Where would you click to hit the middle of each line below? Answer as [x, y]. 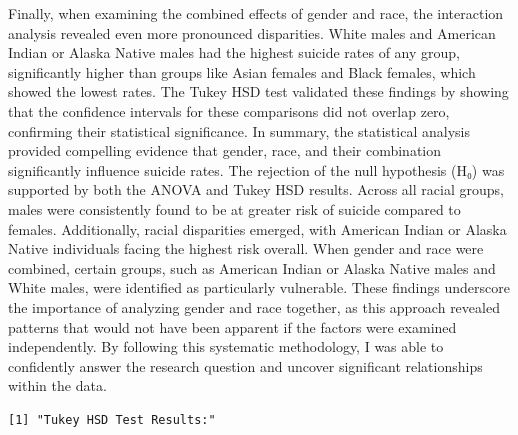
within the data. [57, 385]
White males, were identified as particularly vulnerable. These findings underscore [259, 287]
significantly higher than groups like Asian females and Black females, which [242, 71]
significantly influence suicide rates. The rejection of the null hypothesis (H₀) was [256, 169]
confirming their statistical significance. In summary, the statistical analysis [239, 130]
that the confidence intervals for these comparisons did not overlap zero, [229, 110]
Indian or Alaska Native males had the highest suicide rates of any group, [234, 52]
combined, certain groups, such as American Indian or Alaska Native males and [252, 267]
